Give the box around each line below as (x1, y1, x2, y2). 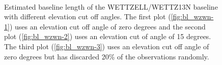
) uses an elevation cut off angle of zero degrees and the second (9, 21, 206, 31)
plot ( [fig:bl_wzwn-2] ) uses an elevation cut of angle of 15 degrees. (4, 31, 211, 42)
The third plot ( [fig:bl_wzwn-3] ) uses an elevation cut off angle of (4, 41, 209, 51)
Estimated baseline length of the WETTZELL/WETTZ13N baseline (4, 1, 218, 12)
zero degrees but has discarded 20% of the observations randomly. (4, 51, 209, 61)
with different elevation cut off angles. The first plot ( (4, 11, 171, 22)
